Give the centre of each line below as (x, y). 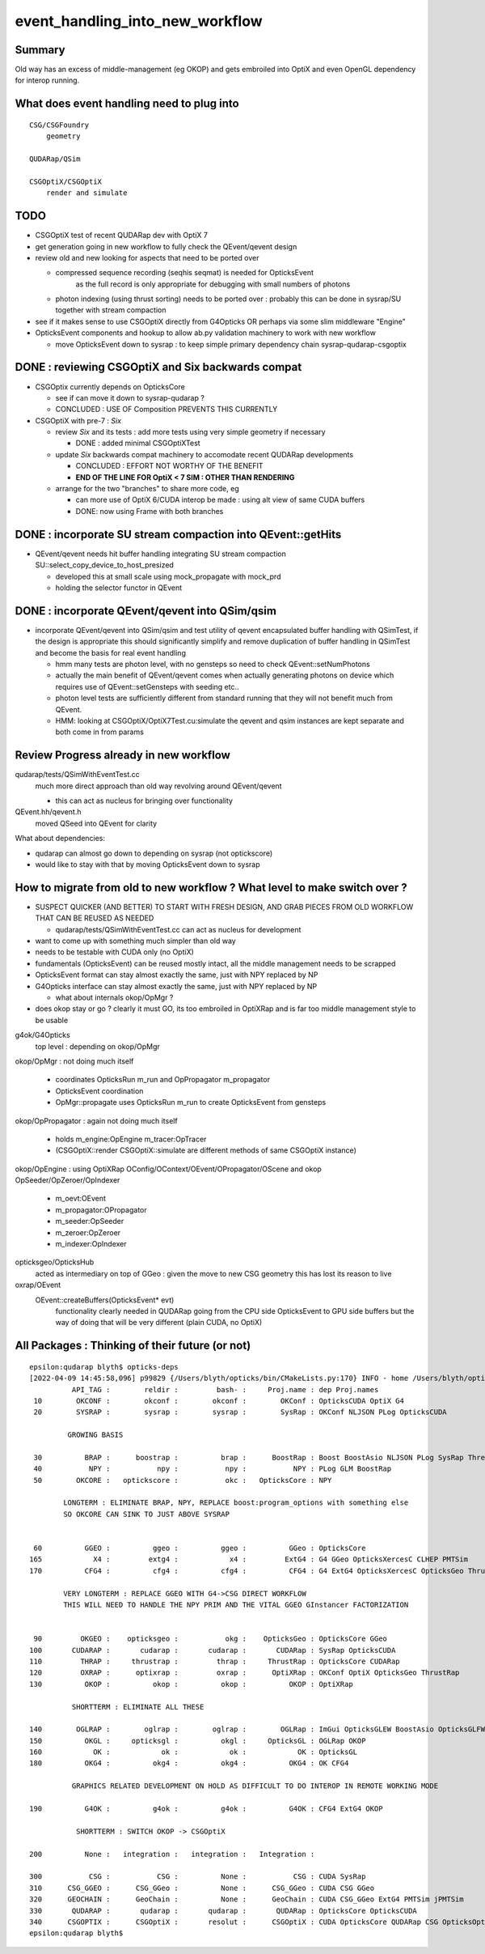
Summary (40, 50)
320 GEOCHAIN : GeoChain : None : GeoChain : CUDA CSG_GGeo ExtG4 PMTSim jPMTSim (247, 1899)
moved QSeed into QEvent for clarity (96, 823)
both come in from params (100, 732)
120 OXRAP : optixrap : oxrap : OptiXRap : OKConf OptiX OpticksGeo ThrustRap (245, 1673)
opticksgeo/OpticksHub (55, 1262)
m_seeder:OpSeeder (90, 1221)
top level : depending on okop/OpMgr (98, 1046)
